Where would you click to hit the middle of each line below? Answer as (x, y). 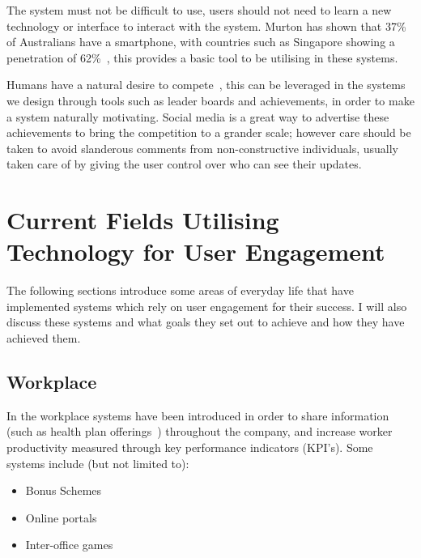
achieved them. (44, 338)
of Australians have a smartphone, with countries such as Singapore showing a (201, 42)
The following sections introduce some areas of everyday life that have (180, 290)
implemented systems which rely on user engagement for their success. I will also (207, 306)
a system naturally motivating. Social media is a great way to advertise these (198, 116)
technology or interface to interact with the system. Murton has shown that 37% (206, 26)
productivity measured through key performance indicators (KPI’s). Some (190, 447)
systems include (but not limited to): (98, 463)
